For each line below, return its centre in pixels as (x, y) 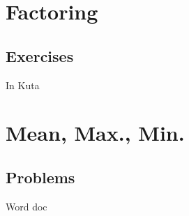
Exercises (40, 55)
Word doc (27, 206)
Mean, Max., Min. (95, 133)
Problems (40, 177)
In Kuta (23, 85)
